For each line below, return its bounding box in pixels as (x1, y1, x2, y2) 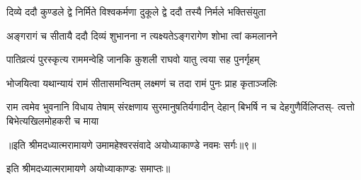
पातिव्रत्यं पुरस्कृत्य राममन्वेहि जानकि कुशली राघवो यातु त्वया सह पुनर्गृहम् (6, 52, 260, 67)
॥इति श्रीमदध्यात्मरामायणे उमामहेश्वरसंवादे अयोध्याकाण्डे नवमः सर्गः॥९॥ (6, 137, 256, 152)
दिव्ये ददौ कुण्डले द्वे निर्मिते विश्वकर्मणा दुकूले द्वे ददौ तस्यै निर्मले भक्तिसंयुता (6, 4, 266, 18)
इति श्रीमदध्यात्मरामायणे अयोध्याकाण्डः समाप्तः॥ (6, 161, 171, 176)
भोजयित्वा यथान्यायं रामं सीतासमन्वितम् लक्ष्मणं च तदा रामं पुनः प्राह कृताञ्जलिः (6, 75, 277, 90)
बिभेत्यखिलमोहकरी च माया (6, 113, 99, 128)
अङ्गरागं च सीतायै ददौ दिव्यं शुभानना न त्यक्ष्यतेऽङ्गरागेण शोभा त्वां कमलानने (6, 28, 277, 43)
